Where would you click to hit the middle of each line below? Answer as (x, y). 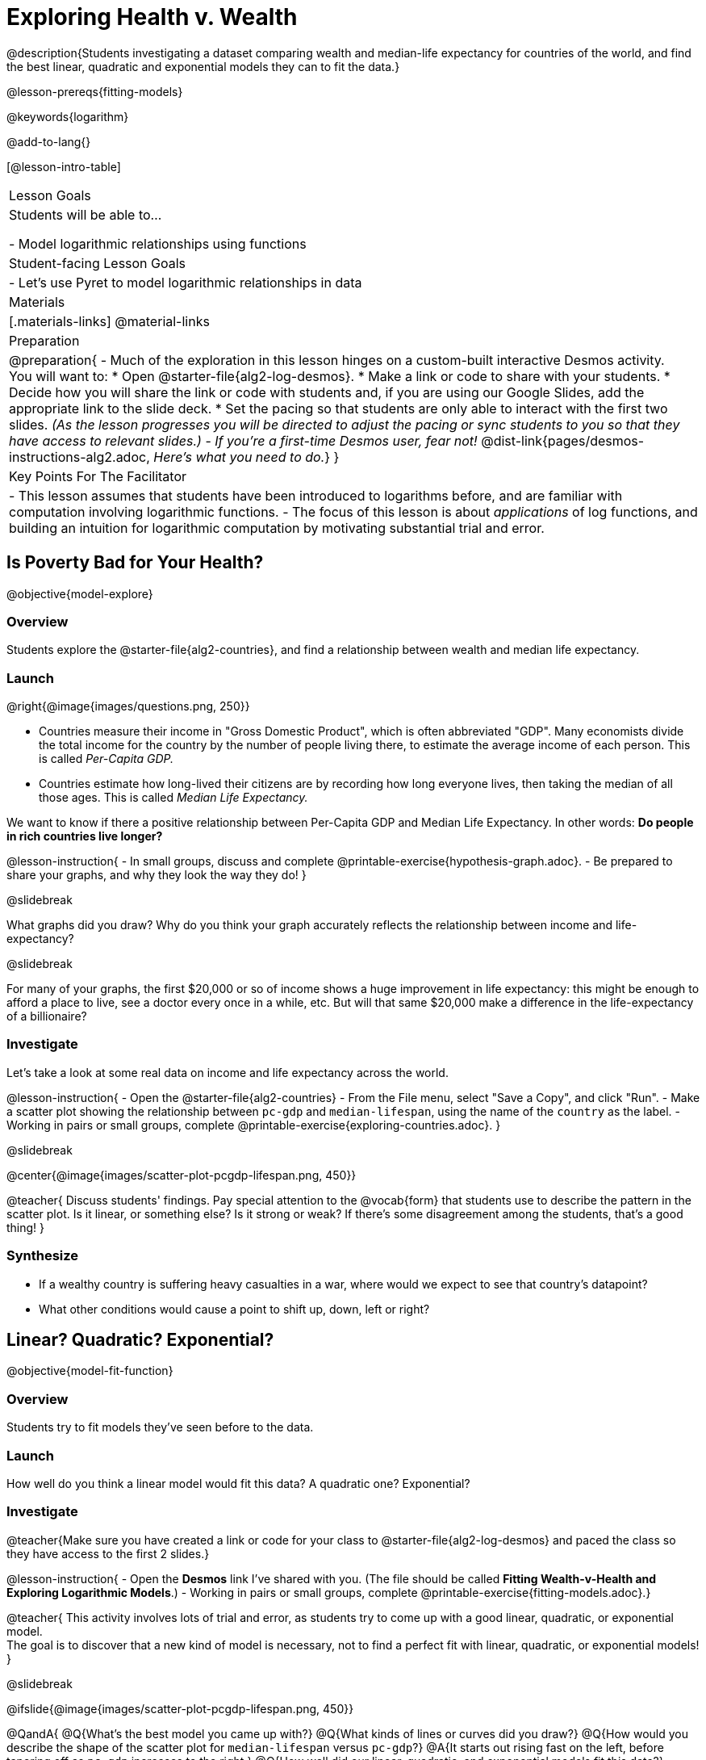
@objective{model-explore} (80, 593)
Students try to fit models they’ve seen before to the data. (160, 1427)
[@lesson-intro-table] (64, 166)
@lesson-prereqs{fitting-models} (95, 91)
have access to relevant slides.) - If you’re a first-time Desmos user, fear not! (243, 440)
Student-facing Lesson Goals (98, 263)
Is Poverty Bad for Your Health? (135, 563)
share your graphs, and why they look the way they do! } (157, 875)
